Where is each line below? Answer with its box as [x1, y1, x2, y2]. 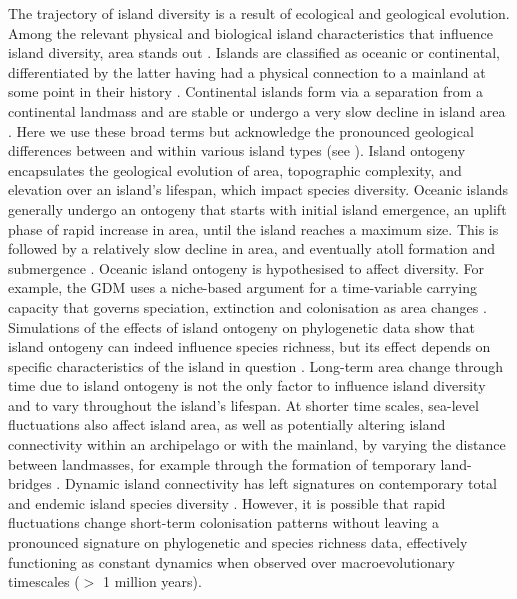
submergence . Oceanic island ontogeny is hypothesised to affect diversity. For [8, 257, 484, 278]
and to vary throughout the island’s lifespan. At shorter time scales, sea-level [8, 394, 479, 415]
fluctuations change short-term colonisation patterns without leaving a [8, 512, 439, 533]
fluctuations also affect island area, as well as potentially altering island [8, 414, 446, 435]
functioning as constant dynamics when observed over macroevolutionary [8, 551, 455, 572]
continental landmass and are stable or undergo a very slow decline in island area [8, 100, 506, 121]
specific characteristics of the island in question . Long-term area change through [8, 355, 504, 376]
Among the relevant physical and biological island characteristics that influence [8, 22, 493, 43]
